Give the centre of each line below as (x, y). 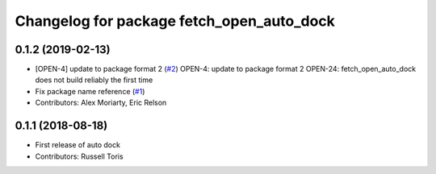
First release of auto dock (78, 145)
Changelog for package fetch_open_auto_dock (175, 21)
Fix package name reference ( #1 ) (90, 91)
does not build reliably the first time (94, 80)
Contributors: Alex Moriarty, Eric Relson (101, 103)
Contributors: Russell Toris (80, 156)
